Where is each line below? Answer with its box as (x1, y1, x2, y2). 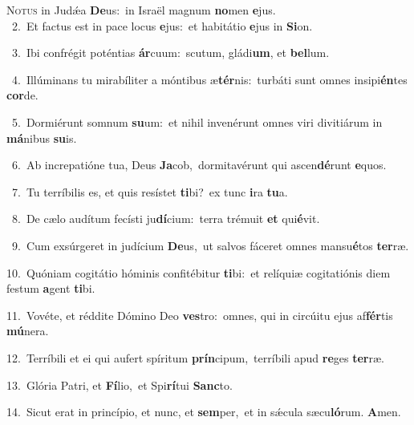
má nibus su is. (6, 129, 77, 146)
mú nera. (6, 322, 49, 339)
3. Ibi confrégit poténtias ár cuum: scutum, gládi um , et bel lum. (11, 44, 330, 61)
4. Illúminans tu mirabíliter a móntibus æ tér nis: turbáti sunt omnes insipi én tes (11, 71, 408, 87)
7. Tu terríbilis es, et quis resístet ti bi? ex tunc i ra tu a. (11, 183, 288, 200)
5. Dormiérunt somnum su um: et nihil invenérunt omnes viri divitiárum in (11, 113, 383, 130)
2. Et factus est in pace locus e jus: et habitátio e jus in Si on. (11, 17, 313, 34)
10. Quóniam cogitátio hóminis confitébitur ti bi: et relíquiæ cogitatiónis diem (6, 264, 391, 281)
